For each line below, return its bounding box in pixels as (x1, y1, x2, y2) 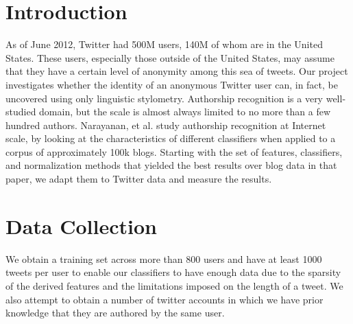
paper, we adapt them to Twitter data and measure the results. (5, 172, 272, 186)
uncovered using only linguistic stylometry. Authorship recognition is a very (5, 91, 324, 105)
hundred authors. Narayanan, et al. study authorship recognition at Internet (5, 117, 326, 132)
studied (5, 104, 36, 119)
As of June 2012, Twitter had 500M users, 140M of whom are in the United (5, 37, 323, 51)
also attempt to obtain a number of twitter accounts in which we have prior (5, 292, 324, 306)
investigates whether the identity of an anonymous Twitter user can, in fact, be (5, 77, 338, 91)
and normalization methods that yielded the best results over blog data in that (5, 158, 337, 172)
